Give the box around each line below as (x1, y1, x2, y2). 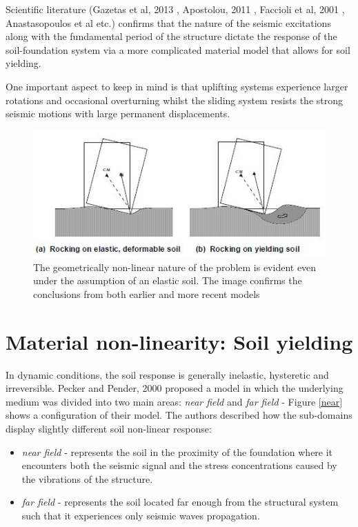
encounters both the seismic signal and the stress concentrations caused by (21, 458, 337, 473)
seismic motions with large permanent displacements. (6, 106, 230, 121)
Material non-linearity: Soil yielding (6, 327, 353, 355)
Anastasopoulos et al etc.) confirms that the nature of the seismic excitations (6, 15, 331, 30)
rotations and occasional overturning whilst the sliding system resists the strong (6, 92, 344, 107)
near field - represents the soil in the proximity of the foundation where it (21, 444, 333, 459)
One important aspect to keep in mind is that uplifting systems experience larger (6, 79, 348, 93)
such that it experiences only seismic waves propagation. (21, 508, 260, 522)
